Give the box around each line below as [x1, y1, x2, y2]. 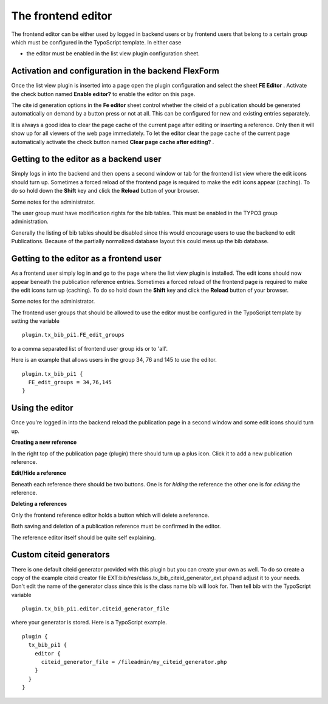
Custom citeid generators [11, 550, 111, 560]
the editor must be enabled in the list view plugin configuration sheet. [26, 50, 200, 57]
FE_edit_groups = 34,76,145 [28, 379, 112, 386]
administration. [11, 218, 49, 225]
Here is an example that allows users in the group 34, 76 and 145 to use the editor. [11, 356, 217, 364]
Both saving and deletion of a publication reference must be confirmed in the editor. [11, 523, 221, 530]
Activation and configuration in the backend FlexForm [11, 66, 220, 76]
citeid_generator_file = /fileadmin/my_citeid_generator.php [41, 658, 227, 666]
